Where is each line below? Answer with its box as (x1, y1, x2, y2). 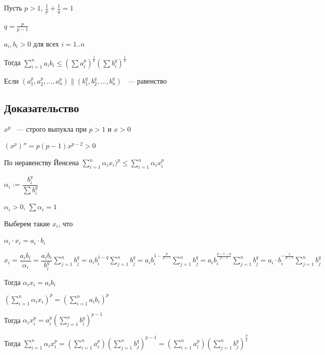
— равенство (127, 75, 167, 86)
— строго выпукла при (17, 123, 87, 134)
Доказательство (4, 100, 79, 115)
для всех (33, 38, 59, 49)
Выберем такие (4, 218, 50, 228)
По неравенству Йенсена (4, 157, 79, 167)
